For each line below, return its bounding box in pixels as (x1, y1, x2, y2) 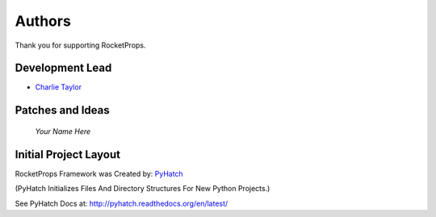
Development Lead (15, 61, 112, 75)
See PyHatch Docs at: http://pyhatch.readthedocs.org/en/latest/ (15, 198, 228, 208)
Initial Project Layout (15, 148, 121, 161)
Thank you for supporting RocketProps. (15, 40, 146, 50)
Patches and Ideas (15, 103, 110, 117)
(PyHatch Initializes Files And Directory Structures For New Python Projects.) (15, 184, 270, 194)
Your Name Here (35, 126, 91, 136)
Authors (15, 12, 72, 30)
